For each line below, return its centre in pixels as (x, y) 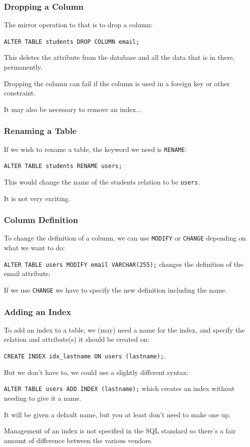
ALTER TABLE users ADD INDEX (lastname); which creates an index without (119, 388)
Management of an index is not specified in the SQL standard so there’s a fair (120, 431)
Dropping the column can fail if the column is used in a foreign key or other (117, 83)
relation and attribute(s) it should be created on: (77, 339)
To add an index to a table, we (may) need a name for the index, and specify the (125, 329)
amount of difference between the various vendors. (78, 440)
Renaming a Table (40, 131)
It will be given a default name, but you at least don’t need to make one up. (117, 414)
